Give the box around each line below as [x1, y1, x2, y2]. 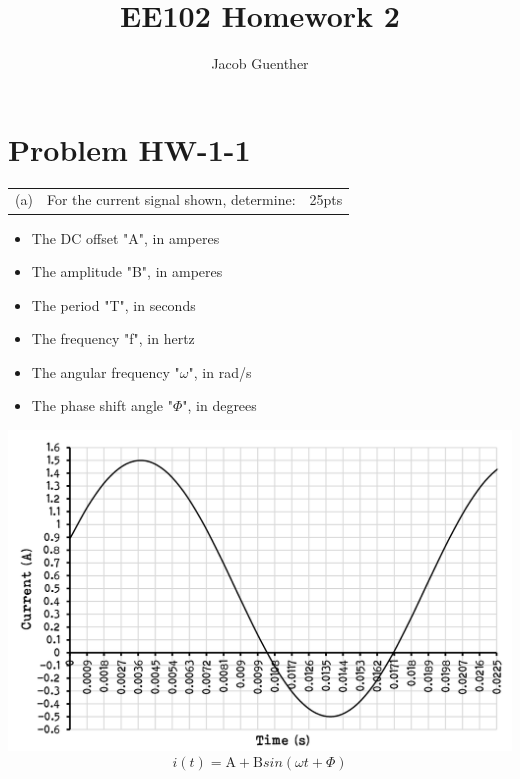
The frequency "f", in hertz [31, 328, 195, 349]
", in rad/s [188, 361, 252, 382]
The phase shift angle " [31, 395, 173, 416]
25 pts [309, 189, 343, 210]
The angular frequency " [31, 361, 180, 382]
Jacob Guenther [211, 53, 309, 74]
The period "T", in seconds [31, 294, 196, 315]
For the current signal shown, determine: [46, 189, 296, 210]
